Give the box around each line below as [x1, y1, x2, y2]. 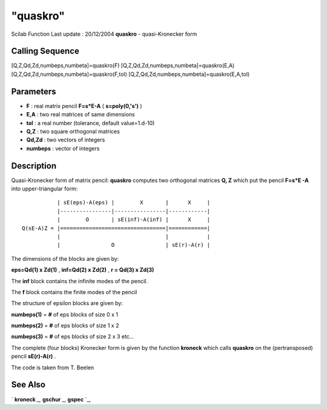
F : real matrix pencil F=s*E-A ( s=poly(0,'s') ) [26, 102, 142, 109]
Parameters [11, 86, 56, 96]
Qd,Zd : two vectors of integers [26, 136, 105, 144]
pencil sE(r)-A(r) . [11, 352, 56, 360]
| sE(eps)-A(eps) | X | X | [56, 199, 211, 206]
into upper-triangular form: [11, 185, 78, 192]
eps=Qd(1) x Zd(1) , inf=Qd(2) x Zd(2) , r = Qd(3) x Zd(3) [11, 266, 154, 274]
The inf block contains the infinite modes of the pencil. [11, 277, 148, 284]
